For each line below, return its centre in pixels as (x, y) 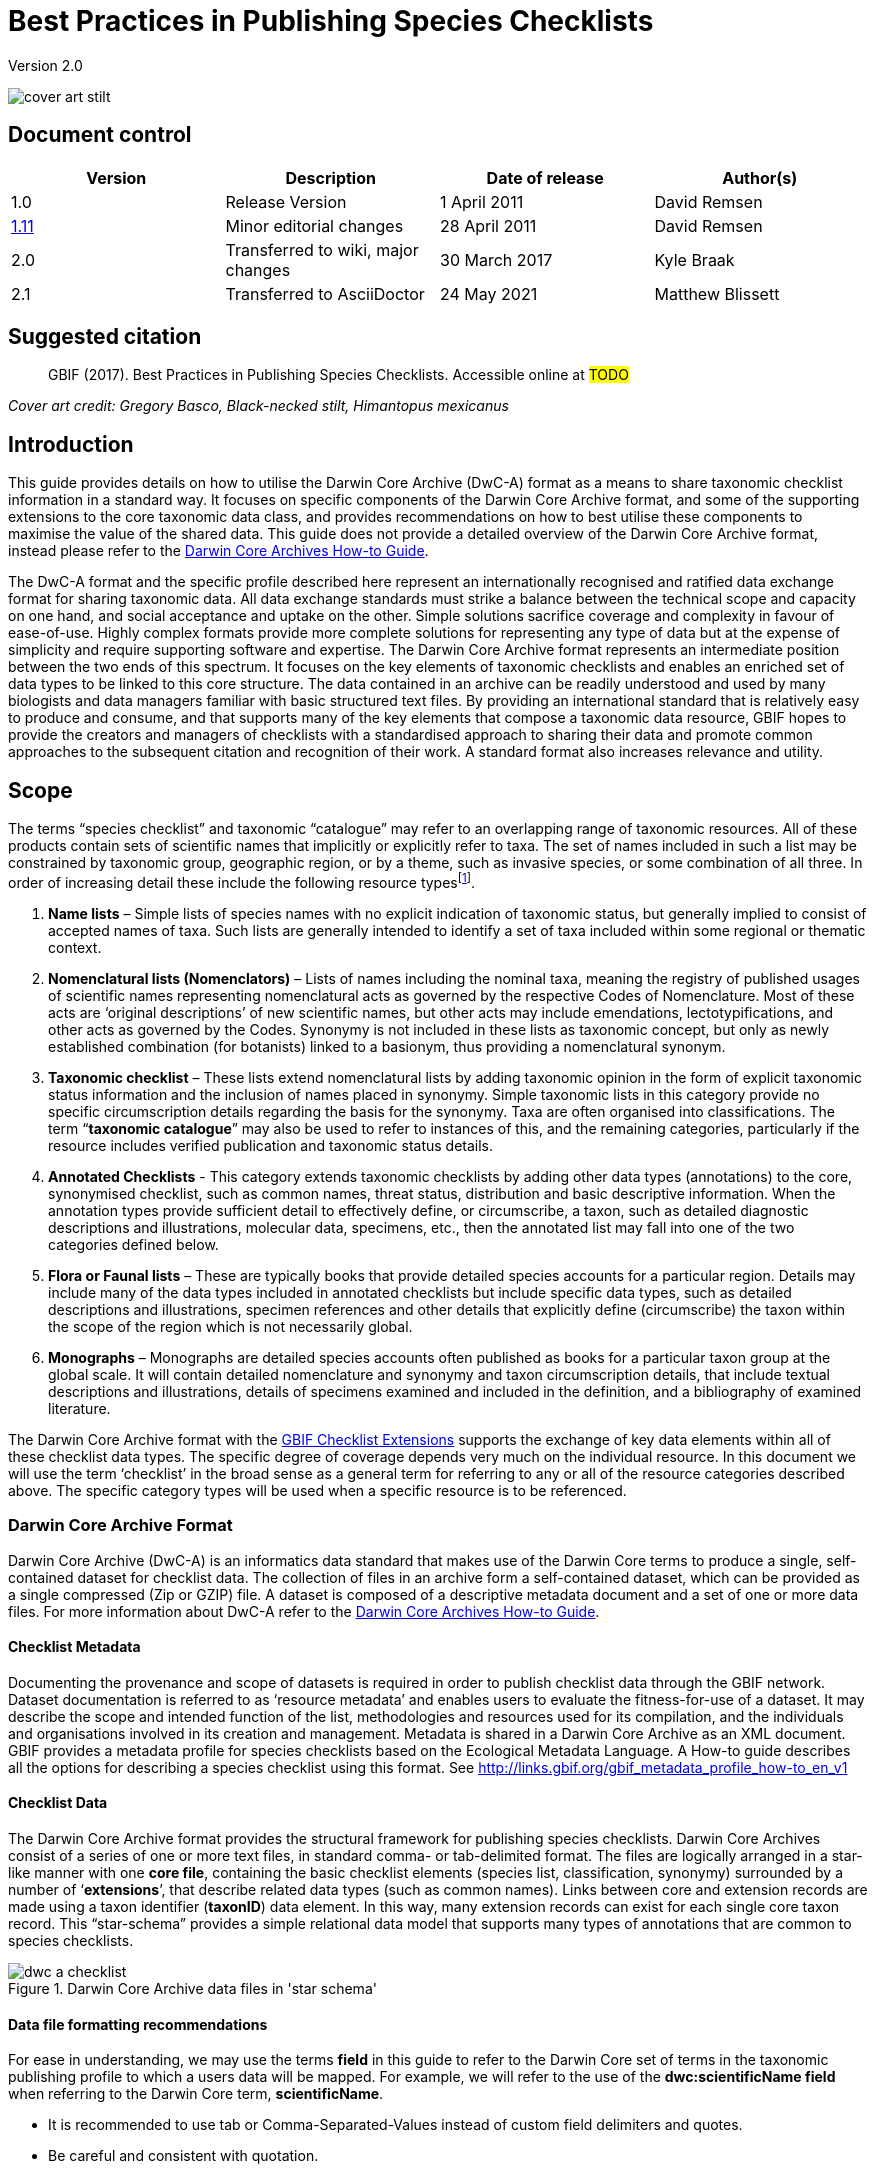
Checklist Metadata (74, 1647)
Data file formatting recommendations (138, 2024)
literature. (79, 1408)
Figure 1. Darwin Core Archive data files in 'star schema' (192, 1988)
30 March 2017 (496, 259)
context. (75, 947)
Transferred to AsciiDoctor (325, 293)
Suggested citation (105, 337)
